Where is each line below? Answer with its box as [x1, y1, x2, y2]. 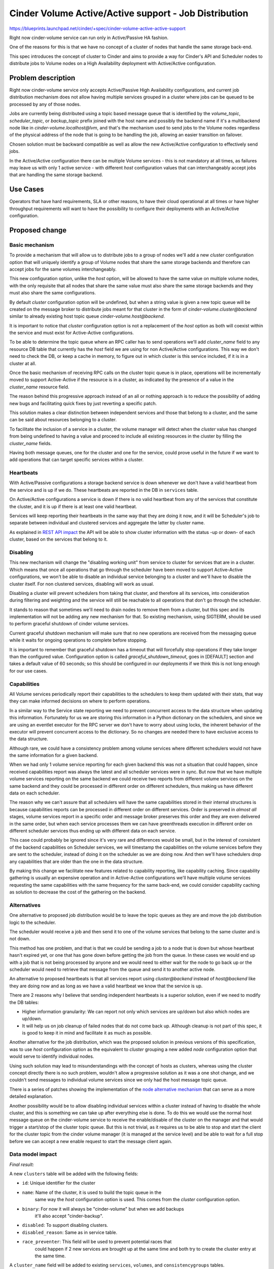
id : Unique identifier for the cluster [22, 1180, 96, 1186]
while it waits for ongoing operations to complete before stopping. [9, 637, 148, 643]
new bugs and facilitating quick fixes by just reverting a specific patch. [9, 400, 157, 406]
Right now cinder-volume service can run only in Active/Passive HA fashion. [9, 35, 168, 41]
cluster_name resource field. [9, 384, 70, 390]
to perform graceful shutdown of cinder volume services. [9, 621, 129, 627]
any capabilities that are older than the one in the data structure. [9, 858, 144, 864]
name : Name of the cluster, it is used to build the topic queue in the [22, 1189, 162, 1195]
